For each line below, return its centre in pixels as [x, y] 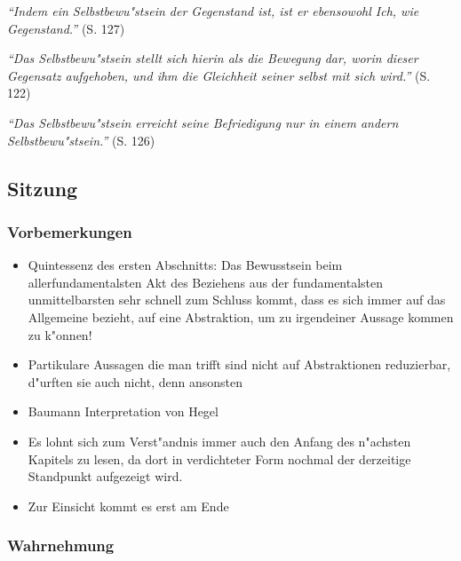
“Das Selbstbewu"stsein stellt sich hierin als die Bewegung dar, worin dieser [213, 58]
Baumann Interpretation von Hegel [123, 411]
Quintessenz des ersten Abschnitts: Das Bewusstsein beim [185, 265]
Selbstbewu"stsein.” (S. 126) [81, 140]
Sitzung [43, 188]
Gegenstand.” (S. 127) [66, 28]
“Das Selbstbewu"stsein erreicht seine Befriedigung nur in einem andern [203, 122]
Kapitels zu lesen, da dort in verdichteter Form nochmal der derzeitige [219, 458]
